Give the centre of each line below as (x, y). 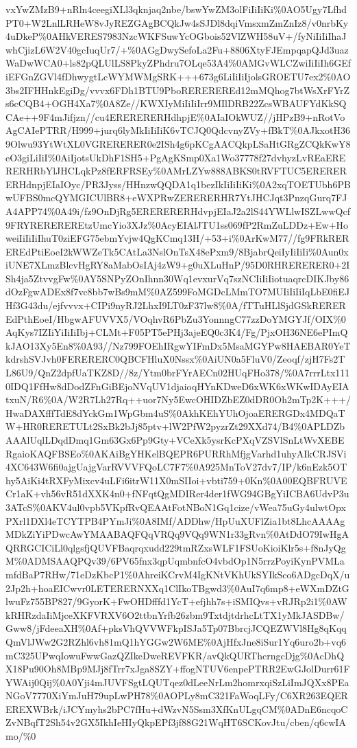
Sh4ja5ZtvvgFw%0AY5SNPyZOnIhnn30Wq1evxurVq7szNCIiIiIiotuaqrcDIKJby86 (177, 278)
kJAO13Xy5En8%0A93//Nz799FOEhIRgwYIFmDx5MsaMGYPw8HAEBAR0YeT (178, 345)
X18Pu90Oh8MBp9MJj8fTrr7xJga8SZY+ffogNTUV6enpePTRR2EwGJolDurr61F (178, 669)
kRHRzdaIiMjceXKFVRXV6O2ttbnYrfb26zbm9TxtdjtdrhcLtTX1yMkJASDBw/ (175, 614)
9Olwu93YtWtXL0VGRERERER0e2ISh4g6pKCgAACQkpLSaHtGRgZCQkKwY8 (178, 143)
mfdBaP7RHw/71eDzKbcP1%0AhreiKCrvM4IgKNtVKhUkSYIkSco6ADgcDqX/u (178, 574)
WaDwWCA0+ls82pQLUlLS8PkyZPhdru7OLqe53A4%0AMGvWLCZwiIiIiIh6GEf (178, 63)
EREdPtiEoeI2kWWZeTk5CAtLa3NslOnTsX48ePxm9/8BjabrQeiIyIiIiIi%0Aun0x (177, 251)
